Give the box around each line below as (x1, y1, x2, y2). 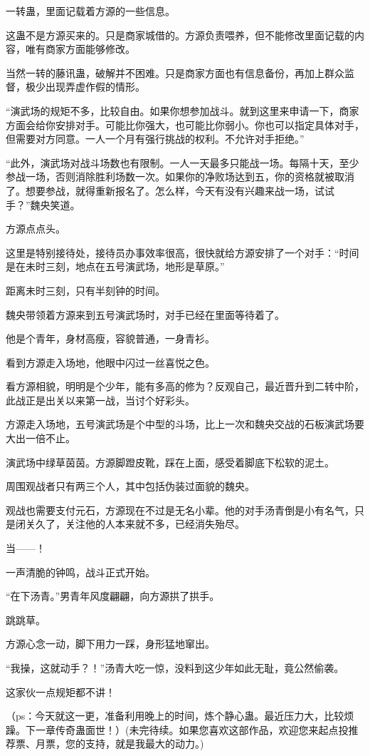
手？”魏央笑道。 (6, 197, 80, 212)
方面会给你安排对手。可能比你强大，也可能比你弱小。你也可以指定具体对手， (6, 117, 364, 132)
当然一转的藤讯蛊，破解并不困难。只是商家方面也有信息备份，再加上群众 (6, 65, 344, 80)
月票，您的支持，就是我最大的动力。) (35, 736, 204, 751)
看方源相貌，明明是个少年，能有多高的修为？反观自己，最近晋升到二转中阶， (6, 379, 364, 394)
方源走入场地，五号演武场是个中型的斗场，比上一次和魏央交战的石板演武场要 (6, 417, 364, 431)
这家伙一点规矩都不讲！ (6, 684, 115, 699)
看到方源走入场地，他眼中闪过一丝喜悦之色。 (6, 354, 215, 369)
